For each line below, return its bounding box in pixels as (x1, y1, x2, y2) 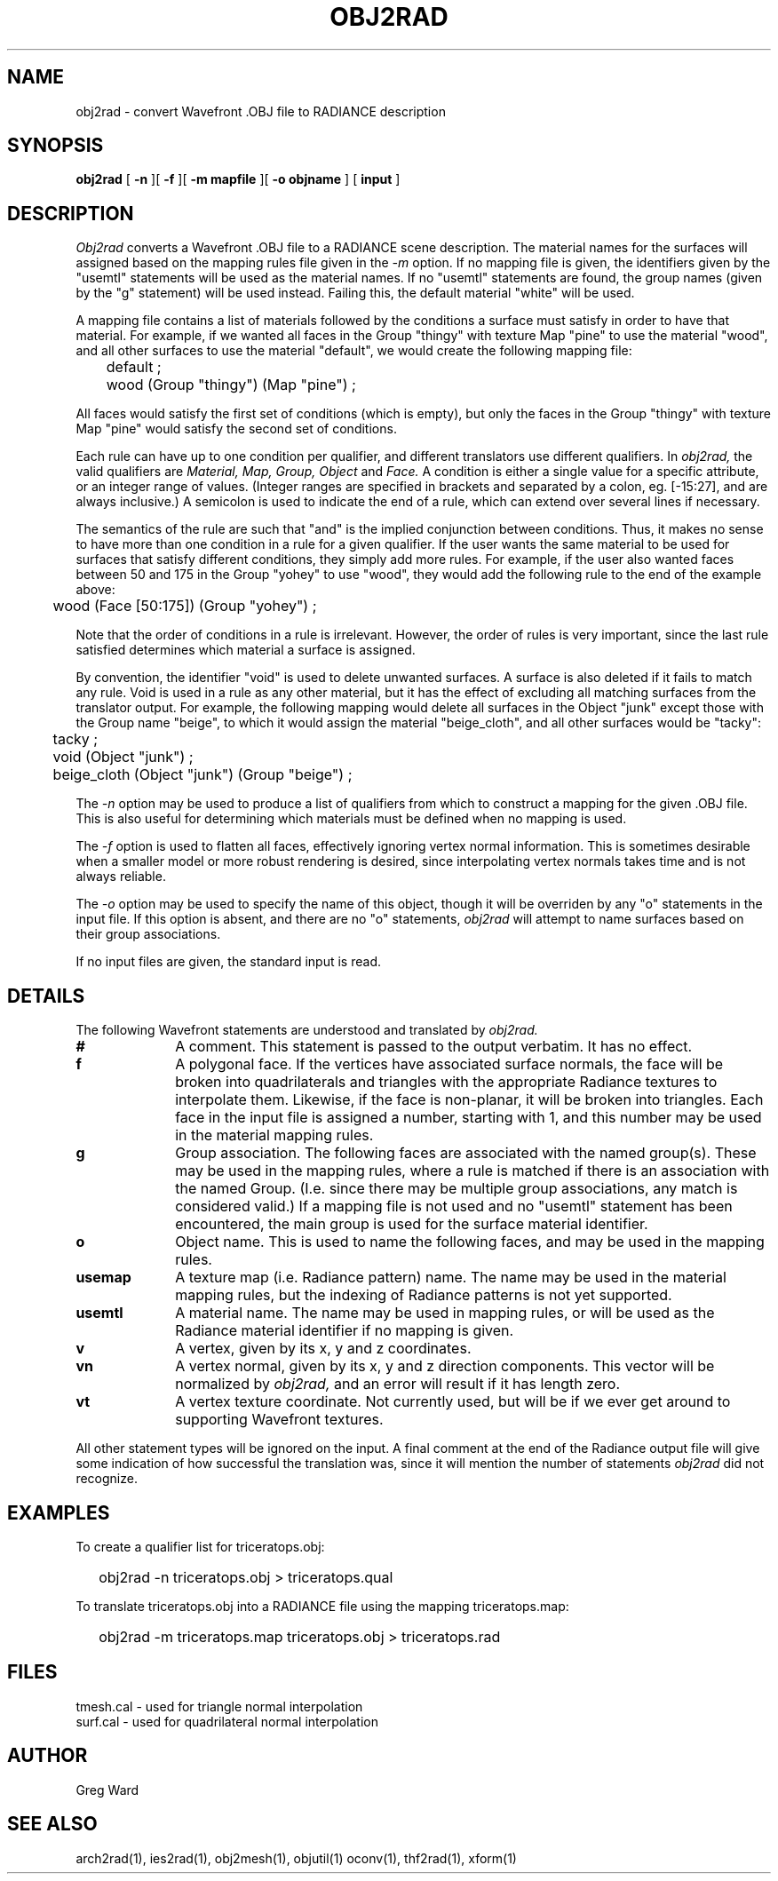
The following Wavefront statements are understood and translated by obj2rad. (75, 1022, 538, 1038)
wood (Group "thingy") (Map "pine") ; (106, 376, 356, 394)
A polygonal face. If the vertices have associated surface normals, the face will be (175, 1055, 724, 1074)
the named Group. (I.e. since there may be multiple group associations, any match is (175, 1179, 738, 1198)
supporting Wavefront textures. (175, 1410, 384, 1429)
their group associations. (75, 926, 221, 942)
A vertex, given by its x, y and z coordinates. (175, 1339, 472, 1358)
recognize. (75, 1471, 138, 1487)
